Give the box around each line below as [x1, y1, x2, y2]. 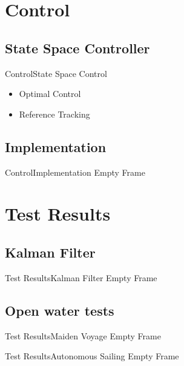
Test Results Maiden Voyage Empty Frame [5, 329, 161, 342]
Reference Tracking [19, 107, 90, 120]
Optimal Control [19, 87, 81, 100]
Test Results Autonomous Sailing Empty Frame [5, 350, 179, 362]
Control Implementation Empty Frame [5, 165, 145, 178]
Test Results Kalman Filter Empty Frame [5, 271, 157, 284]
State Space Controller [5, 38, 150, 57]
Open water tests [5, 301, 114, 319]
